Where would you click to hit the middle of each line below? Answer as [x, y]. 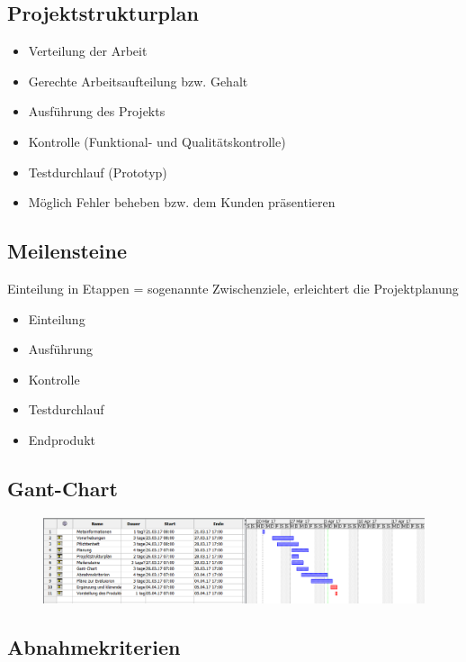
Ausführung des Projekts [97, 111]
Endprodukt [62, 439]
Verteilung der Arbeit [88, 51]
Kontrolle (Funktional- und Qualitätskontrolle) [157, 141]
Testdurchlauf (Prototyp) [98, 172]
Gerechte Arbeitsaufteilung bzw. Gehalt [138, 81]
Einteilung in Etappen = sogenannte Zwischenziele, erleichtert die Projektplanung [233, 288]
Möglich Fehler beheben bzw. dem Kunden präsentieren [182, 202]
